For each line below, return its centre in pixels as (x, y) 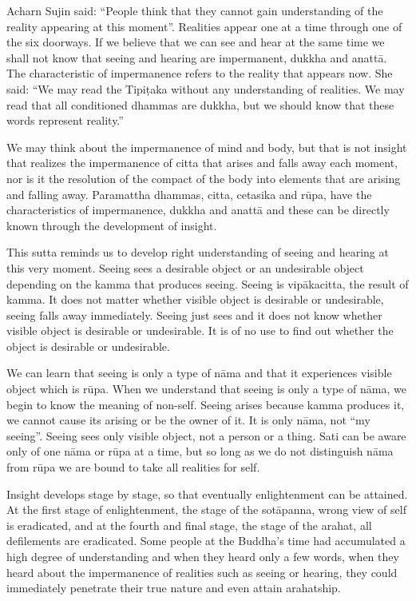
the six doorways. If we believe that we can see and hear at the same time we (196, 42)
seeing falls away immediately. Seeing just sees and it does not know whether (194, 314)
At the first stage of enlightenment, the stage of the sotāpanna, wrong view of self (206, 509)
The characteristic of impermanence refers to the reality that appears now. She (200, 73)
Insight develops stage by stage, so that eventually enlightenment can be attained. (207, 494)
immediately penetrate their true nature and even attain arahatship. (174, 588)
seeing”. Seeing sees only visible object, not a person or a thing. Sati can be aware (206, 435)
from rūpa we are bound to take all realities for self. (133, 467)
